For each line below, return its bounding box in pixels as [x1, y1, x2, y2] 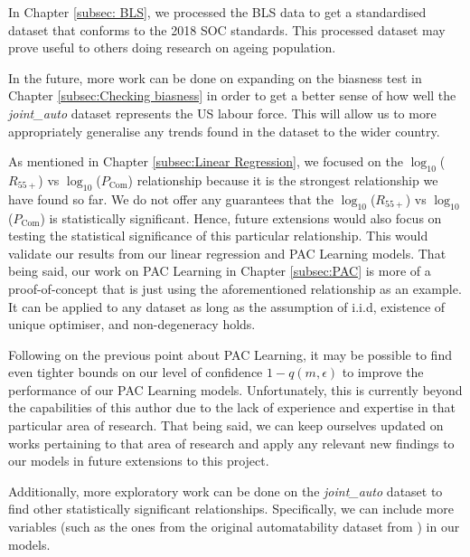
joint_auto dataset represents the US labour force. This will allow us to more [8, 103, 437, 122]
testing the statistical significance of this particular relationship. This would [8, 226, 428, 245]
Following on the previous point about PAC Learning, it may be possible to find [8, 345, 452, 363]
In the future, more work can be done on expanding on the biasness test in [8, 68, 422, 87]
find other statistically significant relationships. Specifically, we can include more [8, 499, 454, 518]
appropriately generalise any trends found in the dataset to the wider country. [8, 121, 440, 140]
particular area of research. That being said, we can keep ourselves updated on [8, 416, 444, 435]
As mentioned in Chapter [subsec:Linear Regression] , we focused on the [8, 152, 403, 171]
